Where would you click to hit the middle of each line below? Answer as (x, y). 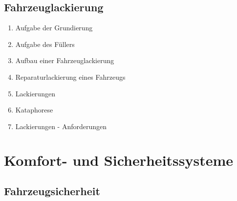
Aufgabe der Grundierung (54, 28)
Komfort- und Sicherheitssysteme (119, 160)
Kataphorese (34, 110)
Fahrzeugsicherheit (52, 191)
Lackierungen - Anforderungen (61, 126)
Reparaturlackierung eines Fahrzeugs (70, 77)
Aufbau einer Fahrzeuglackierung (65, 60)
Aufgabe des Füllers (45, 44)
